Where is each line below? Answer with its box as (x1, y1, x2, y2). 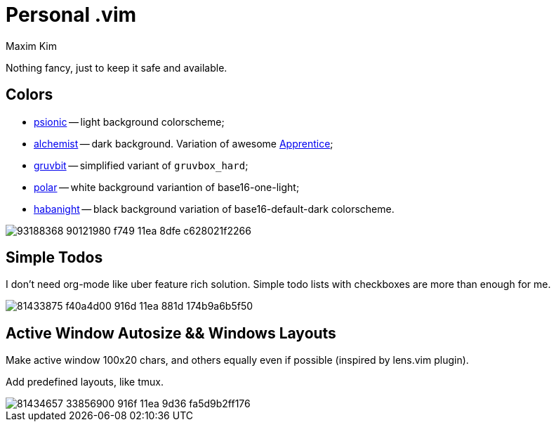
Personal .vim (6, 3, 137, 27)
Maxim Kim (6, 39, 58, 52)
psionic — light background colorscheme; (34, 115, 225, 128)
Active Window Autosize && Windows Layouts (6, 324, 336, 342)
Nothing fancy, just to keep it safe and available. (6, 61, 227, 74)
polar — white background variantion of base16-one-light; (34, 180, 300, 193)
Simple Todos (6, 249, 103, 267)
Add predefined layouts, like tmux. (6, 376, 164, 388)
